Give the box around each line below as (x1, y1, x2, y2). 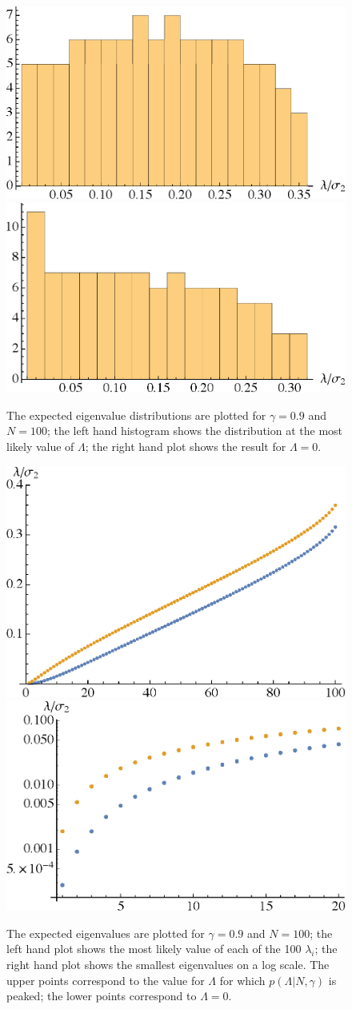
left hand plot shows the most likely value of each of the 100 (6, 940, 302, 957)
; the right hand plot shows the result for (85, 437, 286, 454)
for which (219, 971, 266, 988)
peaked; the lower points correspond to (6, 987, 197, 1004)
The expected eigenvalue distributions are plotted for (6, 406, 266, 423)
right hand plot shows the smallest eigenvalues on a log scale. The (6, 956, 330, 973)
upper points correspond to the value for (6, 971, 205, 988)
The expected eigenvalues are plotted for (6, 924, 205, 941)
